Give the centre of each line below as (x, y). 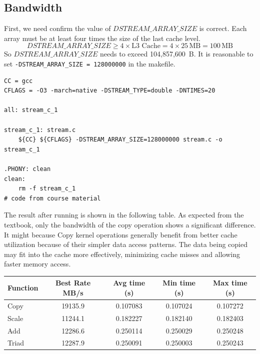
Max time (230, 283)
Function (23, 288)
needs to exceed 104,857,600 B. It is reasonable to (177, 54)
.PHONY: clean (27, 169)
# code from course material (52, 198)
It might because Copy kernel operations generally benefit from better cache (121, 234)
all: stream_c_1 (31, 110)
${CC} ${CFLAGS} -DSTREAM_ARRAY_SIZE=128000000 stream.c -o (120, 140)
